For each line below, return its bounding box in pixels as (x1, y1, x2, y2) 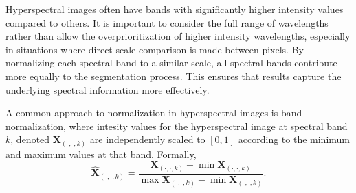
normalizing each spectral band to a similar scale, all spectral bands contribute (5, 55, 337, 70)
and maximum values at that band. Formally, (5, 146, 197, 161)
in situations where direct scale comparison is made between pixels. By (5, 42, 304, 56)
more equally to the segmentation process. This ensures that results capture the (5, 68, 342, 83)
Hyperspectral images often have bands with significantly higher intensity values (5, 2, 344, 16)
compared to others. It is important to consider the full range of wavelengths (5, 15, 329, 29)
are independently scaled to (89, 132, 205, 146)
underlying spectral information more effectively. (5, 82, 210, 96)
